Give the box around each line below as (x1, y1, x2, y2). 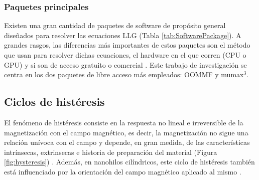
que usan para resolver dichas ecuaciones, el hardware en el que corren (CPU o (4, 50, 246, 60)
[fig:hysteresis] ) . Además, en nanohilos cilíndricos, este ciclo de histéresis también (4, 156, 255, 167)
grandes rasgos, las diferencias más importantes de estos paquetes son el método (4, 40, 250, 50)
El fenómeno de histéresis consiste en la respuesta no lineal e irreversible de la (4, 117, 243, 127)
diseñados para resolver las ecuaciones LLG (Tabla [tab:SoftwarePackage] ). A (4, 30, 241, 40)
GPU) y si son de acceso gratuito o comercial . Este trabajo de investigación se (4, 59, 247, 70)
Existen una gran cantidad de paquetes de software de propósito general (4, 20, 226, 31)
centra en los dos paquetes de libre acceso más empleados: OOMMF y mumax (4, 69, 244, 80)
